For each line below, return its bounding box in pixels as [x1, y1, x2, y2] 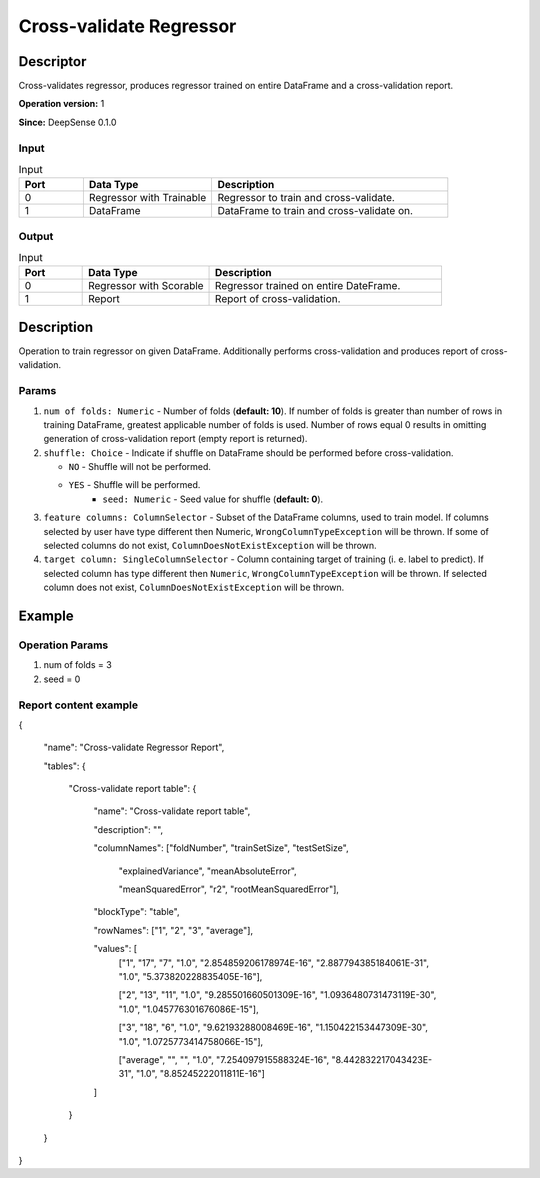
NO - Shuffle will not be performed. [68, 461, 212, 473]
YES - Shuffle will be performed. [68, 479, 201, 491]
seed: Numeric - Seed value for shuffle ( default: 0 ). [102, 493, 324, 505]
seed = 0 [43, 673, 81, 685]
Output [18, 229, 54, 243]
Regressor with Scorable [88, 279, 204, 293]
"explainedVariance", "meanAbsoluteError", [118, 865, 297, 877]
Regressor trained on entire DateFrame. [215, 279, 401, 293]
